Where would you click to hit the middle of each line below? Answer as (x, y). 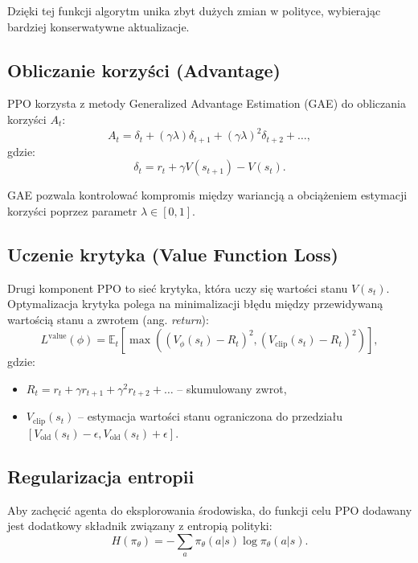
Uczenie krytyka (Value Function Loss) (173, 254)
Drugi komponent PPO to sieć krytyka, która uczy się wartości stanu (178, 288)
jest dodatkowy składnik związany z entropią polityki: (140, 526)
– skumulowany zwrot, (232, 388)
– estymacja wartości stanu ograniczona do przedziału (211, 416)
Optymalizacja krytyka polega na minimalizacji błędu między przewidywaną (195, 304)
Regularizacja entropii (101, 476)
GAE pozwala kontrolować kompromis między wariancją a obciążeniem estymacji (207, 195)
